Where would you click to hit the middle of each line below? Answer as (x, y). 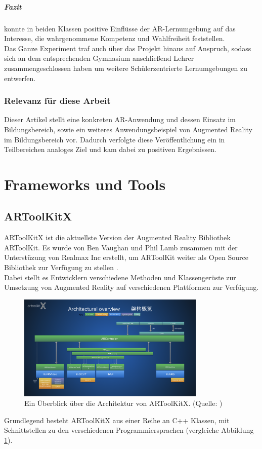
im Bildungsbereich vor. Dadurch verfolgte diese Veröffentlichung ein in (115, 139)
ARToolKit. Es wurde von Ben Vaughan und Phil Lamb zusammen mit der (121, 247)
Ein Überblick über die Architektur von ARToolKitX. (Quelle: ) (123, 403)
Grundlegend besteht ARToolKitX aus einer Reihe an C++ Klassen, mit (117, 420)
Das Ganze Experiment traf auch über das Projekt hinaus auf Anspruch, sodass (128, 48)
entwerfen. (20, 78)
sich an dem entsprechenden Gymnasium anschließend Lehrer (99, 58)
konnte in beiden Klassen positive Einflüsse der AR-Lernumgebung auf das (120, 28)
